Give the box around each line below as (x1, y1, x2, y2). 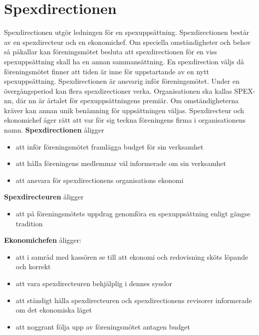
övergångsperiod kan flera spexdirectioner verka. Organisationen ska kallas (4, 85, 232, 96)
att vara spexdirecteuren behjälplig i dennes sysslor (15, 278, 173, 288)
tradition (15, 218, 43, 228)
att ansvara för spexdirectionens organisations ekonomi (15, 174, 184, 185)
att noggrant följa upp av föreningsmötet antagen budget (15, 321, 190, 332)
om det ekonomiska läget (15, 305, 92, 315)
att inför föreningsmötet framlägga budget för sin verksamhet (15, 141, 204, 152)
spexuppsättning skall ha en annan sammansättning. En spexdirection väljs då (4, 56, 245, 66)
